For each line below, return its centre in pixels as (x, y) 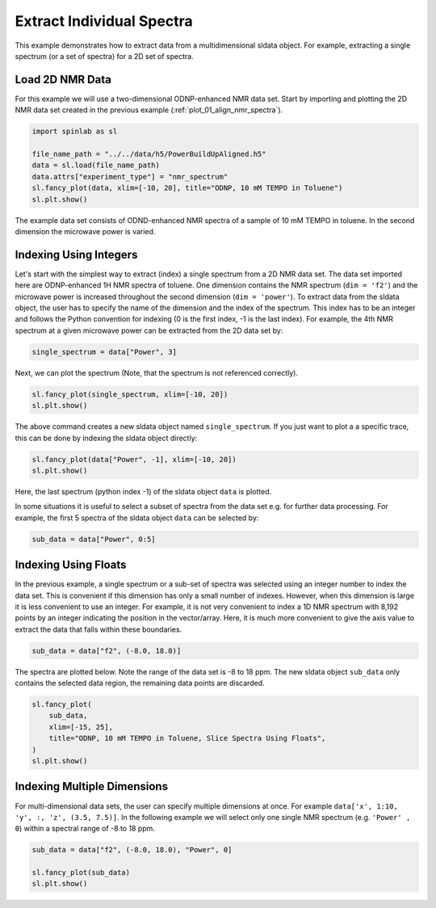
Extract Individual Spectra (104, 21)
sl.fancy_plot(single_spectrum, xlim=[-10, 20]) (130, 394)
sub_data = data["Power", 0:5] (94, 539)
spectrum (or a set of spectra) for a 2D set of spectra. (104, 56)
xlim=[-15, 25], (81, 727)
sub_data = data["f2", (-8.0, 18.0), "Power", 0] (132, 850)
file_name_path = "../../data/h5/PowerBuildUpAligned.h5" (149, 154)
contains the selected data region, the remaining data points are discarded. (140, 683)
